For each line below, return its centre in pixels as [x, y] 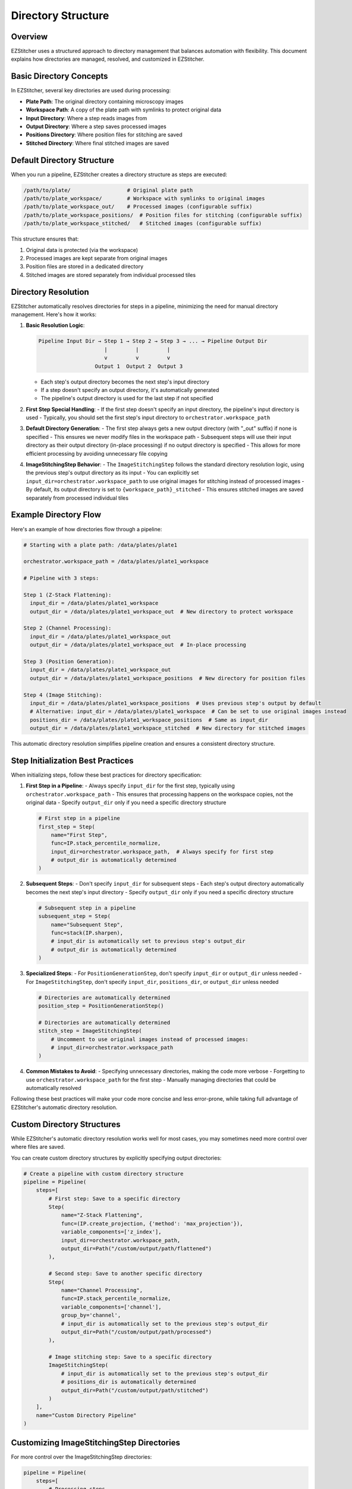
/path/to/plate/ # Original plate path [108, 190]
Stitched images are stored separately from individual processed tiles [111, 275]
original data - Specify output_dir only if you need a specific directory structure [126, 803]
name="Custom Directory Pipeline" [86, 1415]
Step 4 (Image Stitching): [63, 695]
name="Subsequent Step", [87, 924]
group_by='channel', [91, 1315]
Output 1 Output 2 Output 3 [139, 366]
